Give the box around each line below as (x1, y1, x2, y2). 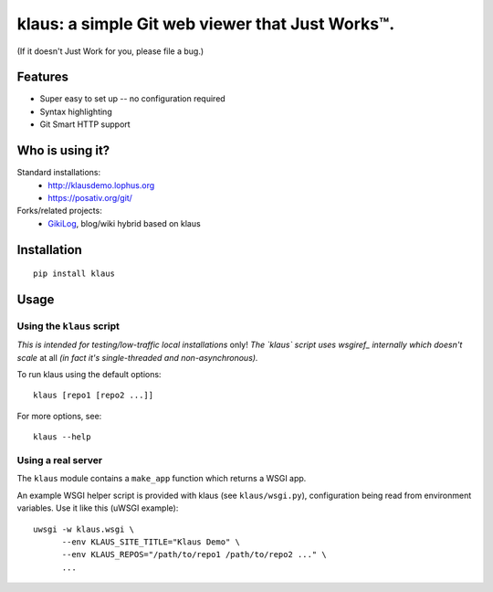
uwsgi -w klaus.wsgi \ (33, 523, 135, 534)
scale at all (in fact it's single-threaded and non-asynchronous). (16, 352, 258, 363)
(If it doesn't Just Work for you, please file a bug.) (16, 46, 205, 57)
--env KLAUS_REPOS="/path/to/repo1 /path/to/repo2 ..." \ (61, 549, 328, 560)
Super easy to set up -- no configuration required (39, 93, 226, 104)
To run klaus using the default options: (16, 369, 162, 380)
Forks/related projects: (16, 206, 102, 217)
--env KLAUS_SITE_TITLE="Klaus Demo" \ (61, 536, 241, 547)
